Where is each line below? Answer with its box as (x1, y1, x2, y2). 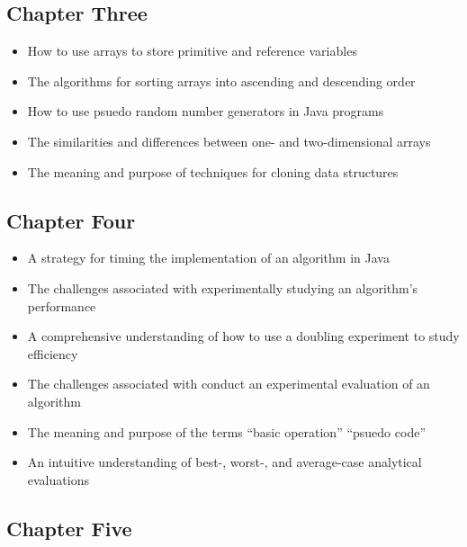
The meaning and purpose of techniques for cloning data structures (27, 162, 399, 181)
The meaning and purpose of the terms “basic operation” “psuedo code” (27, 422, 426, 441)
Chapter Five (6, 514, 132, 542)
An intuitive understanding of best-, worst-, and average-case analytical (27, 453, 422, 471)
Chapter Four (6, 206, 136, 234)
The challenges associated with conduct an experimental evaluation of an (27, 374, 430, 393)
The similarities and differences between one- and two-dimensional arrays (27, 131, 431, 150)
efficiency (27, 344, 78, 363)
